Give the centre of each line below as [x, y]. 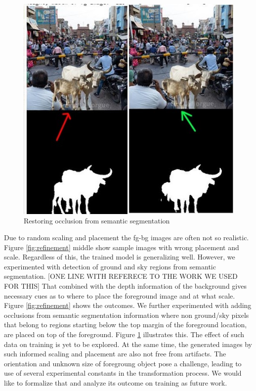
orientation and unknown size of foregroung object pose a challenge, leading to [123, 363]
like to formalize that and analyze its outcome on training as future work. [116, 382]
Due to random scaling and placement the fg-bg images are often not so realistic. [127, 238]
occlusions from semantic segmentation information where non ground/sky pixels [127, 315]
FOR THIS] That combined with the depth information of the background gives [125, 286]
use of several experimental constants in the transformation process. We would [123, 373]
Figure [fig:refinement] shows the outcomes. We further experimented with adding [128, 305]
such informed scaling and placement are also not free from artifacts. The [115, 354]
